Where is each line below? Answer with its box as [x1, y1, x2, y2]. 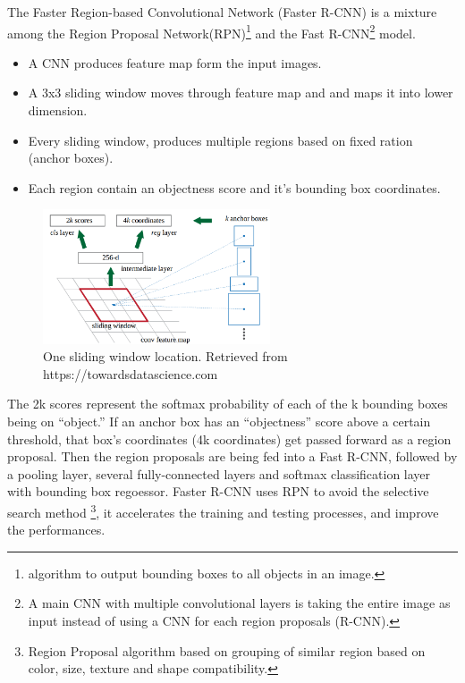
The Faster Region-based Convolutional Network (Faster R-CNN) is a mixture [7, 3, 437, 21]
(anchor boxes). [28, 148, 114, 167]
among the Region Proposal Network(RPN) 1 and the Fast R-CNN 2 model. [7, 21, 416, 42]
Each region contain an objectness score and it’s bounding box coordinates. [28, 178, 441, 197]
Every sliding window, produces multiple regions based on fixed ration [28, 131, 413, 149]
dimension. [28, 101, 88, 120]
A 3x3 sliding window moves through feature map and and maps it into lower [28, 83, 453, 102]
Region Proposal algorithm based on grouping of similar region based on [28, 641, 426, 660]
